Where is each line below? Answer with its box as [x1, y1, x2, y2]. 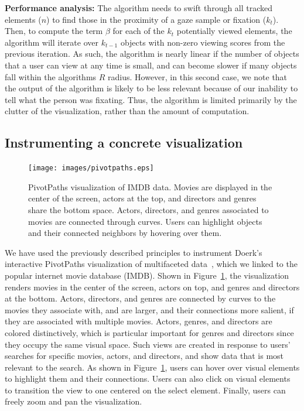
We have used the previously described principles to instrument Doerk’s [5, 246, 262, 258]
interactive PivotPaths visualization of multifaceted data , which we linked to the [5, 258, 298, 270]
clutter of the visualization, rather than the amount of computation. [5, 105, 250, 117]
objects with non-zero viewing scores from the [120, 36, 285, 48]
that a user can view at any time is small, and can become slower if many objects [5, 59, 297, 71]
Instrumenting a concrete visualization [5, 133, 243, 152]
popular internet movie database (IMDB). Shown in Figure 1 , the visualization [5, 269, 289, 281]
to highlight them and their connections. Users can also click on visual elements [5, 372, 291, 385]
